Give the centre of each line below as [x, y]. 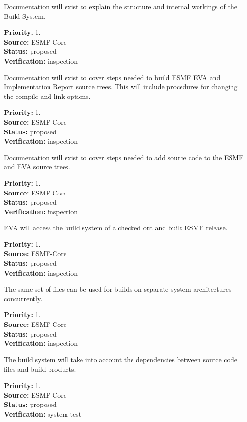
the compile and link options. [47, 96]
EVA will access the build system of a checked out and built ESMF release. [116, 228]
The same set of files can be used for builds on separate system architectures [118, 289]
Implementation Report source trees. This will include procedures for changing [121, 87]
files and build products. [40, 369]
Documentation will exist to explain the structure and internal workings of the [121, 6]
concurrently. [23, 298]
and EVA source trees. [37, 167]
